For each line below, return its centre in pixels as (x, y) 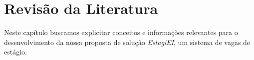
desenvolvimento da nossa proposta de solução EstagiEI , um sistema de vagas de (127, 42)
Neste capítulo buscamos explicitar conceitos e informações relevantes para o (121, 32)
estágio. (15, 52)
